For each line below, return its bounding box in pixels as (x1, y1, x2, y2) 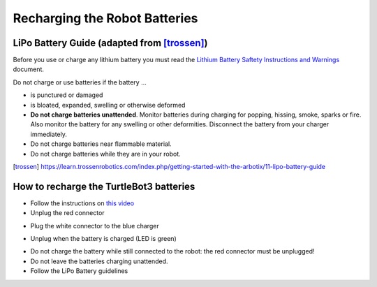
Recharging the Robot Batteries (13, 10, 198, 26)
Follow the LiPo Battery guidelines (30, 267, 128, 275)
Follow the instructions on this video (30, 199, 135, 207)
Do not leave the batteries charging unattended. (30, 257, 168, 265)
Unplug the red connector (30, 209, 105, 217)
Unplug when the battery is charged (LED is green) (30, 235, 177, 243)
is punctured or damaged (30, 91, 103, 99)
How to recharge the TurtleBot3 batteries (13, 180, 195, 192)
